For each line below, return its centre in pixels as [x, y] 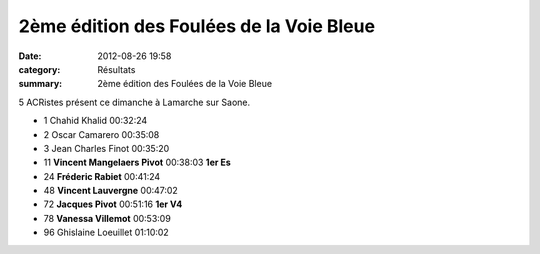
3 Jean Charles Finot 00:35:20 [106, 148]
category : [39, 69]
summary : [40, 84]
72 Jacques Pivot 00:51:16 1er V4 [113, 204]
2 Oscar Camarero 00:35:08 [101, 134]
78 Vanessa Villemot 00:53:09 [107, 218]
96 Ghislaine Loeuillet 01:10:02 [106, 232]
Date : [30, 56]
